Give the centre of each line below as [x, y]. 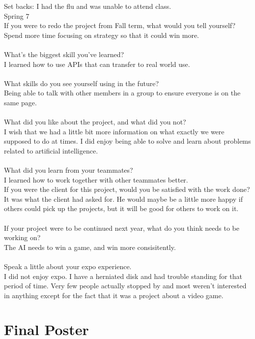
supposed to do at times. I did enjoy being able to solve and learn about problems [127, 141]
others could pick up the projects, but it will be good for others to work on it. [121, 208]
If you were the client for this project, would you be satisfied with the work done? [127, 189]
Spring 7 [17, 15]
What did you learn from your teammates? [69, 170]
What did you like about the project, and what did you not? [95, 122]
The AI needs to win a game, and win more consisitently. [90, 247]
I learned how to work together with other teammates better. [96, 179]
